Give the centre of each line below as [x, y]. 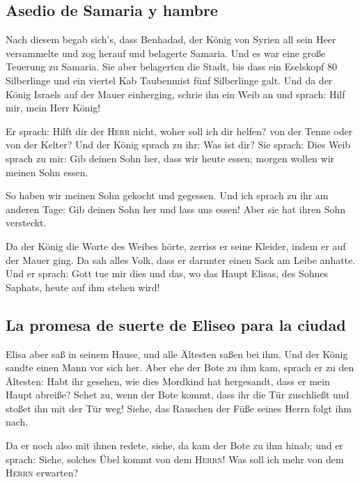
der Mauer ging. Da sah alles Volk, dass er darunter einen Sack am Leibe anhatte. [181, 259]
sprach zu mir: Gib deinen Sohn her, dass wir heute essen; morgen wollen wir [170, 158]
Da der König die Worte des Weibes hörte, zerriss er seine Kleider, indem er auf [176, 246]
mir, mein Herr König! [53, 108]
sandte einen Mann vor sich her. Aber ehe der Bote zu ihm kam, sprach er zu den [180, 367]
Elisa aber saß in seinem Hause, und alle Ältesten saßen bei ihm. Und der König [177, 353]
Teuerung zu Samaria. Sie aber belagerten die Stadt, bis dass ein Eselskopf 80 [171, 67]
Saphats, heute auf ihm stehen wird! [83, 287]
